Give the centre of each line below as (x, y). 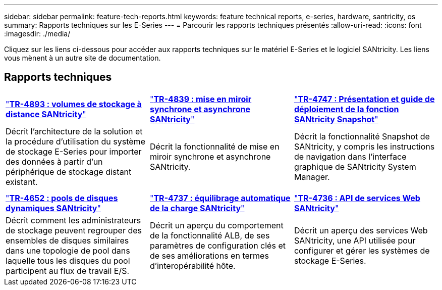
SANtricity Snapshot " (336, 119)
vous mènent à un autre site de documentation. (82, 58)
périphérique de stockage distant (69, 172)
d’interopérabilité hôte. (192, 265)
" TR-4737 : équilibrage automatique (220, 198)
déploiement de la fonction (346, 109)
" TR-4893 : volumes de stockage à (74, 104)
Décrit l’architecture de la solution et (74, 131)
